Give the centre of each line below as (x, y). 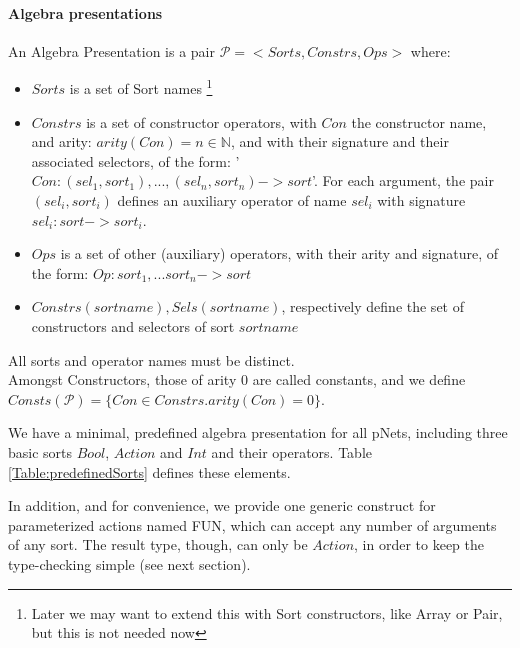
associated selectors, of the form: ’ (135, 160)
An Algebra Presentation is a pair (111, 50)
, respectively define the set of (372, 306)
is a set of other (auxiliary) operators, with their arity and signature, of (279, 253)
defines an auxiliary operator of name (232, 200)
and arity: (61, 141)
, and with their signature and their (339, 141)
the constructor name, (419, 121)
